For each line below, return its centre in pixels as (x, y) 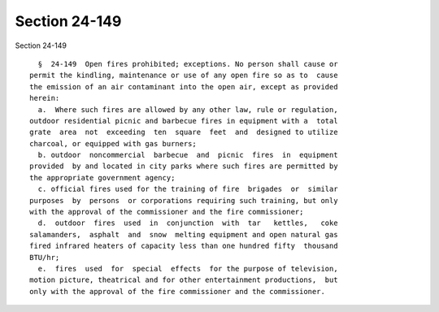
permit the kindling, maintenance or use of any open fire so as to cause (184, 76)
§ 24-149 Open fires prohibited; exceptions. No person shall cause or (188, 64)
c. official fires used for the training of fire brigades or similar (188, 189)
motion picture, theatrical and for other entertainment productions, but (184, 280)
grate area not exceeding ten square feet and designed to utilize (184, 132)
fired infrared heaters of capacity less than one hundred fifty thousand (184, 246)
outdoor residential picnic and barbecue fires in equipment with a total (184, 121)
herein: (45, 98)
